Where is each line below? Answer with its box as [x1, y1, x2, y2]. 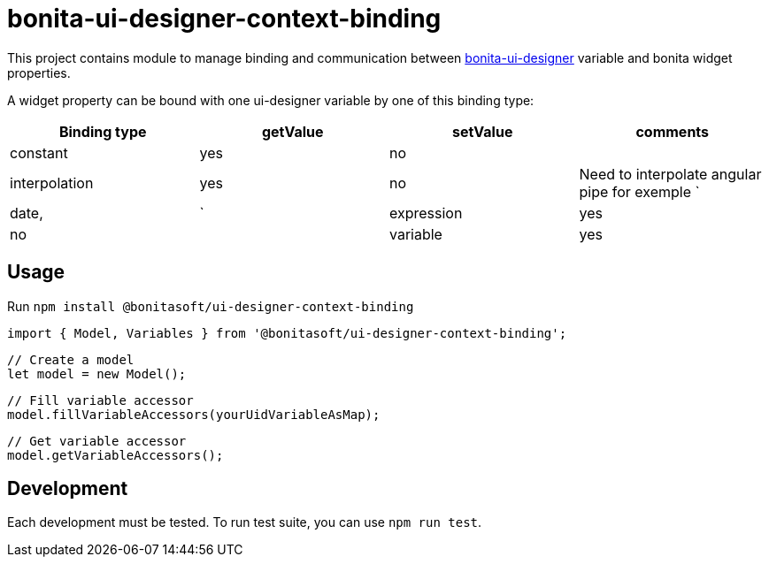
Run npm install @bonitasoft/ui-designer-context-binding [7, 298, 414, 314]
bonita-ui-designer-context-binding [7, 4, 442, 34]
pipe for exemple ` [579, 182, 700, 201]
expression [389, 203, 463, 222]
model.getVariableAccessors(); [7, 447, 224, 462]
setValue [452, 122, 513, 141]
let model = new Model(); [7, 366, 187, 381]
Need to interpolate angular [579, 164, 762, 183]
